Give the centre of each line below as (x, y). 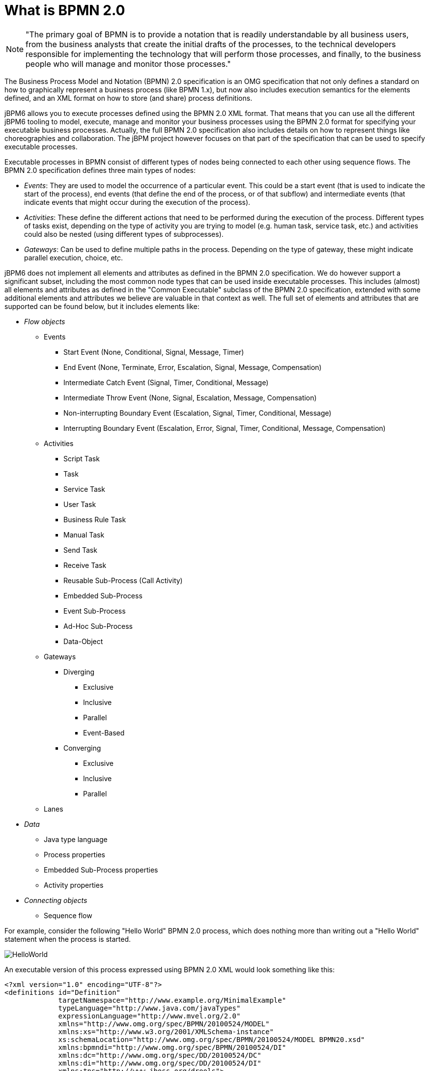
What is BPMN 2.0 (65, 10)
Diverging (79, 672)
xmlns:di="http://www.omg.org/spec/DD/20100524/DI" (160, 1063)
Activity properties (74, 885)
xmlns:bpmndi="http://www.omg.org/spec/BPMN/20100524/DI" (172, 1047)
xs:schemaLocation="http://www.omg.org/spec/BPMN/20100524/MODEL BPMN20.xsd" (212, 1039)
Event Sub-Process (95, 611)
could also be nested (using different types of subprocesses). (124, 234)
